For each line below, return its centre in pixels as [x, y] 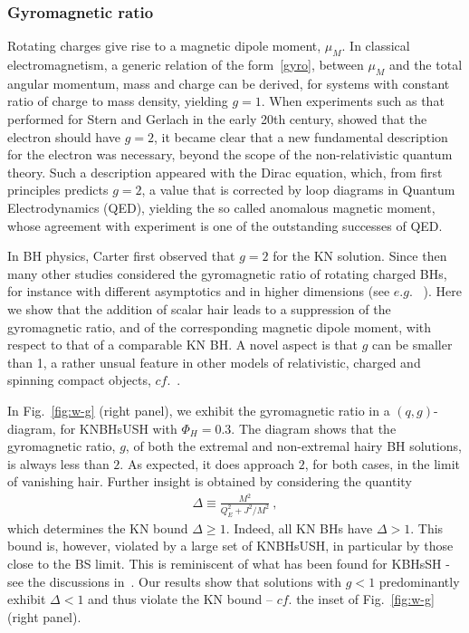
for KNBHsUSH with [119, 428]
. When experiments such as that [353, 101]
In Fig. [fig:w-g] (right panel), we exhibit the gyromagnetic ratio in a [199, 410]
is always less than [58, 463]
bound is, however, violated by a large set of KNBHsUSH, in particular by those [230, 546]
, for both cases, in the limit [382, 463]
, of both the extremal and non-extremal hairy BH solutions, [293, 446]
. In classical [376, 46]
